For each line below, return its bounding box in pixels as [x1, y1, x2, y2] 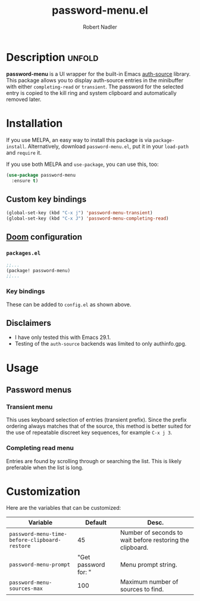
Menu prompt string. [120, 560, 177, 569]
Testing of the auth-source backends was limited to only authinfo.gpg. [14, 340, 187, 347]
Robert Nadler [83, 23, 117, 30]
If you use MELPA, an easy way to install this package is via [6, 136, 152, 143]
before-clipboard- [9, 537, 61, 544]
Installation [6, 116, 63, 130]
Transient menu [6, 402, 53, 411]
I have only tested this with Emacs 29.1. [14, 334, 111, 341]
